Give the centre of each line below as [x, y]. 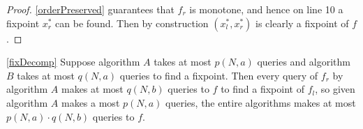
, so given [335, 89]
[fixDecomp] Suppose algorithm [73, 62]
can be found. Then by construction [132, 23]
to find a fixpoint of [262, 89]
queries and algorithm [304, 62]
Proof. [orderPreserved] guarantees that [90, 9]
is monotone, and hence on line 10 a [266, 9]
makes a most [90, 102]
